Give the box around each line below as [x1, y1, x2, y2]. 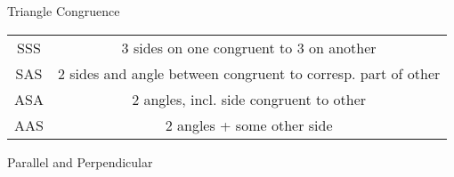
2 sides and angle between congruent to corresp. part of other [57, 62, 441, 84]
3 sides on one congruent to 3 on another [121, 36, 377, 58]
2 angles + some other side [165, 114, 333, 135]
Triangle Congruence [7, 2, 120, 20]
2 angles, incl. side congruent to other [132, 88, 367, 109]
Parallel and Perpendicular [7, 152, 153, 171]
